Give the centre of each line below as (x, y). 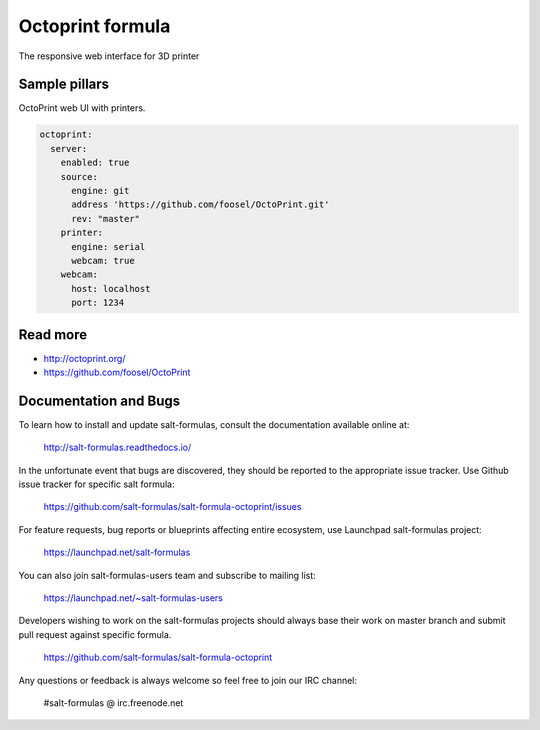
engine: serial (108, 246)
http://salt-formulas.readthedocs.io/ (117, 447)
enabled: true (95, 163)
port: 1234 (98, 303)
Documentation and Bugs (99, 400)
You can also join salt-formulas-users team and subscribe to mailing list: (167, 575)
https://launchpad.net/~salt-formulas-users (133, 598)
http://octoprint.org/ (84, 358)
